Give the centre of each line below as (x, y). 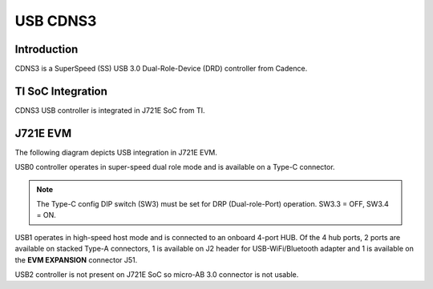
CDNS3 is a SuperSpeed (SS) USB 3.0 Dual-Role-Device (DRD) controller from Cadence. (161, 69)
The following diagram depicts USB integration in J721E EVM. (116, 152)
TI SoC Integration (61, 91)
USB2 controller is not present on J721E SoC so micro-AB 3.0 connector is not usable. (157, 275)
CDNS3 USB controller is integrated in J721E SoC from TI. (110, 110)
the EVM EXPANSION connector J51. (76, 259)
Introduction (47, 49)
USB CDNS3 (56, 21)
